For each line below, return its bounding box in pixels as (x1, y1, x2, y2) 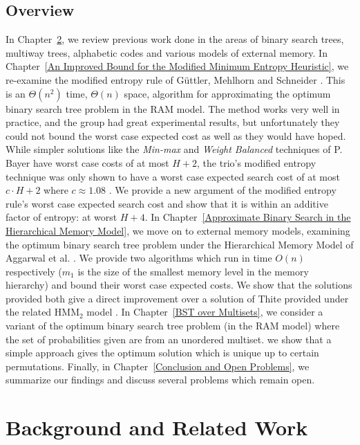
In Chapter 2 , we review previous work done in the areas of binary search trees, (6, 32, 344, 46)
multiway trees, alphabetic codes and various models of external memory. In (6, 45, 328, 60)
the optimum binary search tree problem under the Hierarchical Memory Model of (6, 237, 354, 251)
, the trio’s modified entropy (197, 155, 316, 170)
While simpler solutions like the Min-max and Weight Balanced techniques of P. (6, 142, 343, 156)
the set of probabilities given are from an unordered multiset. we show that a (6, 332, 332, 346)
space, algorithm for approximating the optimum (124, 86, 331, 100)
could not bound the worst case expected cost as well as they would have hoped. (6, 128, 346, 143)
